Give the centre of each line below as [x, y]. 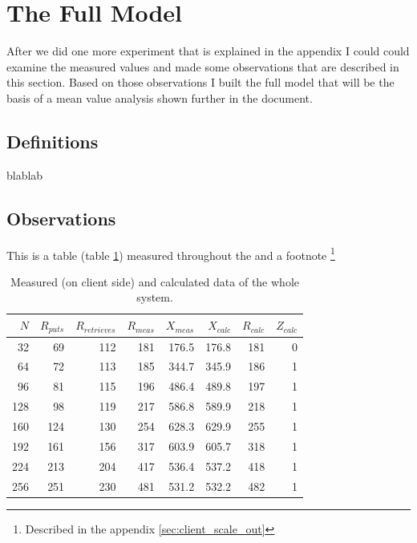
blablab [25, 174]
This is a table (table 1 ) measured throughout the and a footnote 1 [171, 253]
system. [155, 297]
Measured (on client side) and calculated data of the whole [155, 281]
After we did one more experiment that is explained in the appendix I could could [208, 51]
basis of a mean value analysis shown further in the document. [160, 97]
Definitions [53, 141]
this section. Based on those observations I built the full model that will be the [200, 82]
